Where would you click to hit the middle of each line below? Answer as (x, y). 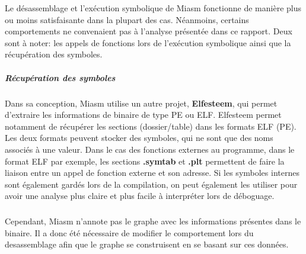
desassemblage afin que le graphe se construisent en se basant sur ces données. (147, 244)
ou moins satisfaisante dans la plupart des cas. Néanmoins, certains (127, 19)
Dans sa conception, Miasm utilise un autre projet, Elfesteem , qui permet (141, 103)
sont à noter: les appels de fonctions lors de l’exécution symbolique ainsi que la (148, 42)
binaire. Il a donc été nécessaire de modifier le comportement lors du (129, 232)
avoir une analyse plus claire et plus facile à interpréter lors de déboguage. (140, 196)
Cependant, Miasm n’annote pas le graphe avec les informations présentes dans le (153, 221)
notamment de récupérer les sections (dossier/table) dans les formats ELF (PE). (151, 126)
